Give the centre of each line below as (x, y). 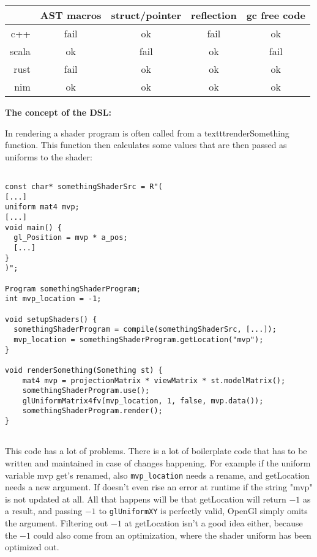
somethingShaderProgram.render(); (92, 411)
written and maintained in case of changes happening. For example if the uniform (158, 463)
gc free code (276, 15)
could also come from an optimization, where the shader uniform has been (172, 535)
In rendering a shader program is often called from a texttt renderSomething (147, 133)
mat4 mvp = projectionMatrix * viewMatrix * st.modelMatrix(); (154, 380)
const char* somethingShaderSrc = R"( (84, 187)
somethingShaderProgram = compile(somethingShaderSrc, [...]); (145, 330)
